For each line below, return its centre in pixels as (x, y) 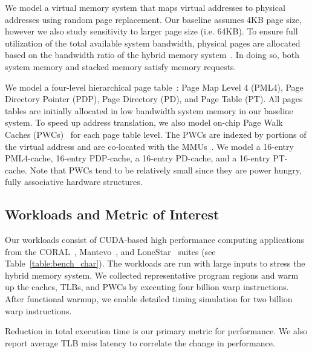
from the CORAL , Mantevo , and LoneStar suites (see (110, 251)
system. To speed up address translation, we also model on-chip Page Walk (144, 122)
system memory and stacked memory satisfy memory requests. (121, 66)
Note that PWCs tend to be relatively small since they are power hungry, (166, 170)
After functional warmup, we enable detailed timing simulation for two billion (149, 299)
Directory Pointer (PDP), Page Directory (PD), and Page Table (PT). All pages (154, 99)
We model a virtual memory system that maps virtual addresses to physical (145, 7)
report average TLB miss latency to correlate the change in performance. (140, 342)
